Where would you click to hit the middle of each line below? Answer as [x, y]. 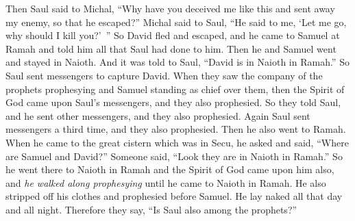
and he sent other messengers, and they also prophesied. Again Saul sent [158, 115]
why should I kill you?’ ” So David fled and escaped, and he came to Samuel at [173, 35]
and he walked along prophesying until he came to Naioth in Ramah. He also [166, 182]
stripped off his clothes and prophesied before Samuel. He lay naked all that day [174, 196]
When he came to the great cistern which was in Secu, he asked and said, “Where [177, 142]
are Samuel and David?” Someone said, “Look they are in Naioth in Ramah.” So [174, 156]
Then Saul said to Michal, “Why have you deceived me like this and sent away [170, 8]
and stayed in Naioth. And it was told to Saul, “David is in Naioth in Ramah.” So [177, 62]
